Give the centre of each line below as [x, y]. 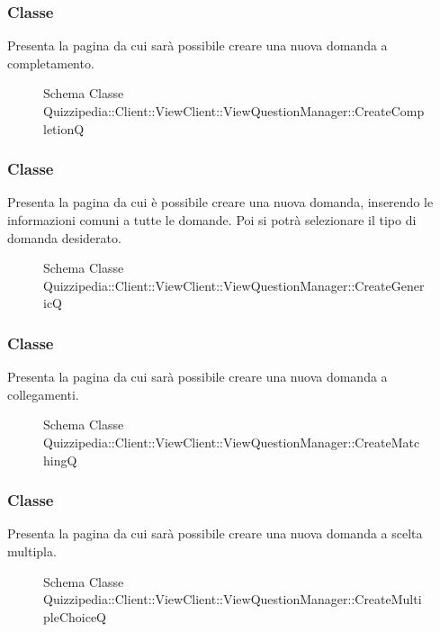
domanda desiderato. [64, 237]
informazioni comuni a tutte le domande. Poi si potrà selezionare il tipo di [212, 220]
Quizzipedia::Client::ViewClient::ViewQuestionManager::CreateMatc [232, 442]
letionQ [64, 128]
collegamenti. [43, 394]
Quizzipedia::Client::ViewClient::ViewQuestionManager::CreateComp [234, 111]
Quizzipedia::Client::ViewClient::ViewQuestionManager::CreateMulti [233, 599]
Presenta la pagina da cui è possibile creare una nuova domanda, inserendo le [220, 202]
